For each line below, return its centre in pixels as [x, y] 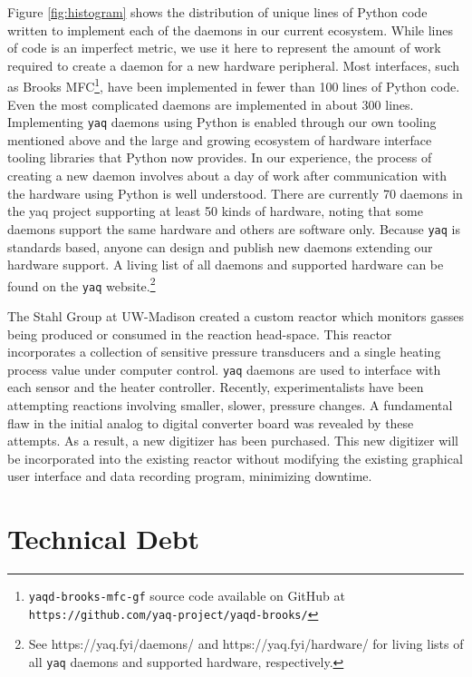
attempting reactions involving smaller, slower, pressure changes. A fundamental [230, 405]
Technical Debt [104, 539]
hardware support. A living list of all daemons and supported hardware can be [226, 265]
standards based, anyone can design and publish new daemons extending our [220, 246]
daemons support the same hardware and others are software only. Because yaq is [234, 228]
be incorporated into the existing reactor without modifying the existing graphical [235, 458]
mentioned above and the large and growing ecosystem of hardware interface [220, 139]
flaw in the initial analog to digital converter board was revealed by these [211, 422]
